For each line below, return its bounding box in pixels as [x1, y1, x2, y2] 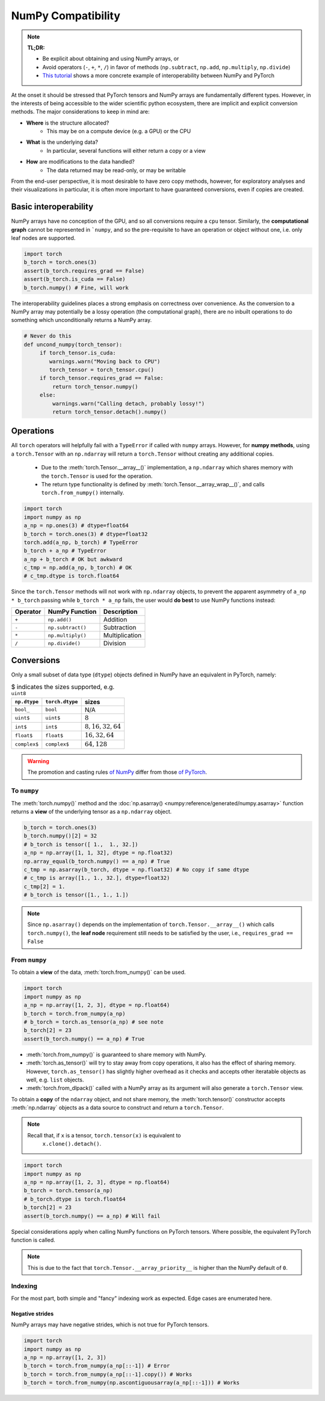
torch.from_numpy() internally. [41, 489, 125, 496]
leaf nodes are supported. [11, 235, 76, 242]
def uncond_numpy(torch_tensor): [23, 341, 123, 348]
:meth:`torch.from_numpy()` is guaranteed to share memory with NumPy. [26, 1051, 207, 1058]
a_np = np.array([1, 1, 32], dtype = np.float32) [23, 849, 173, 856]
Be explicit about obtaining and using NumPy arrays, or [42, 55, 179, 63]
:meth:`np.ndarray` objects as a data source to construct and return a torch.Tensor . [11, 1104, 224, 1112]
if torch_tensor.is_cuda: [39, 350, 117, 356]
